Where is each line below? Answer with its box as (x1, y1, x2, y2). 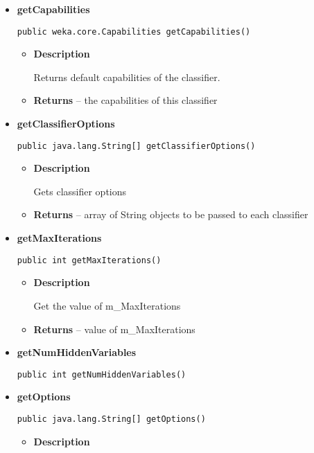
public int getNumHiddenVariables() (17, 369, 186, 380)
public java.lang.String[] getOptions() (17, 414, 206, 424)
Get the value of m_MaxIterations (33, 298, 181, 312)
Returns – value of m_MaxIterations (33, 321, 195, 336)
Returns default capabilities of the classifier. (33, 69, 220, 84)
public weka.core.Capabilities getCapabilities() (17, 26, 251, 37)
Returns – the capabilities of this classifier (33, 93, 218, 107)
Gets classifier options (33, 184, 127, 198)
